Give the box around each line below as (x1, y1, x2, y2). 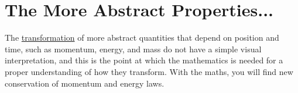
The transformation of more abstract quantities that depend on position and (5, 31, 279, 44)
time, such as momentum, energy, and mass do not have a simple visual (5, 42, 262, 55)
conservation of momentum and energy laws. (5, 77, 165, 89)
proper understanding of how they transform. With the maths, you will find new (5, 65, 293, 77)
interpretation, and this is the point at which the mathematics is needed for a (5, 54, 283, 66)
